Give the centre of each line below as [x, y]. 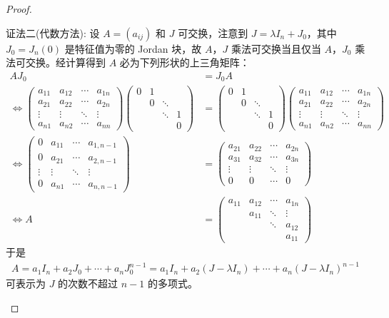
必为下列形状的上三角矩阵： [185, 62]
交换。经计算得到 [65, 62]
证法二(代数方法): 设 [53, 32]
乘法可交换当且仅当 [276, 48]
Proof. [19, 9]
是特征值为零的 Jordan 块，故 [133, 48]
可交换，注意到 [213, 32]
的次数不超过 [88, 283]
